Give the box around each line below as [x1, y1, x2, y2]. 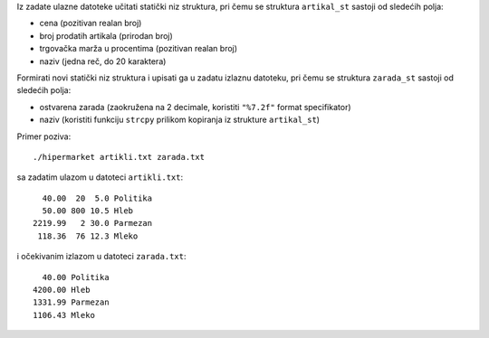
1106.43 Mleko [33, 310, 95, 320]
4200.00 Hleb [33, 285, 91, 296]
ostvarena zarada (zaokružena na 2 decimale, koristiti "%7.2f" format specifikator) [39, 101, 352, 112]
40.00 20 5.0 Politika [42, 192, 153, 203]
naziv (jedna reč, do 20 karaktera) [39, 55, 167, 67]
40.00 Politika [42, 272, 110, 282]
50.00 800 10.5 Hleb [42, 206, 134, 216]
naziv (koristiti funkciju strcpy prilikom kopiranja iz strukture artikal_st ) [39, 114, 321, 126]
